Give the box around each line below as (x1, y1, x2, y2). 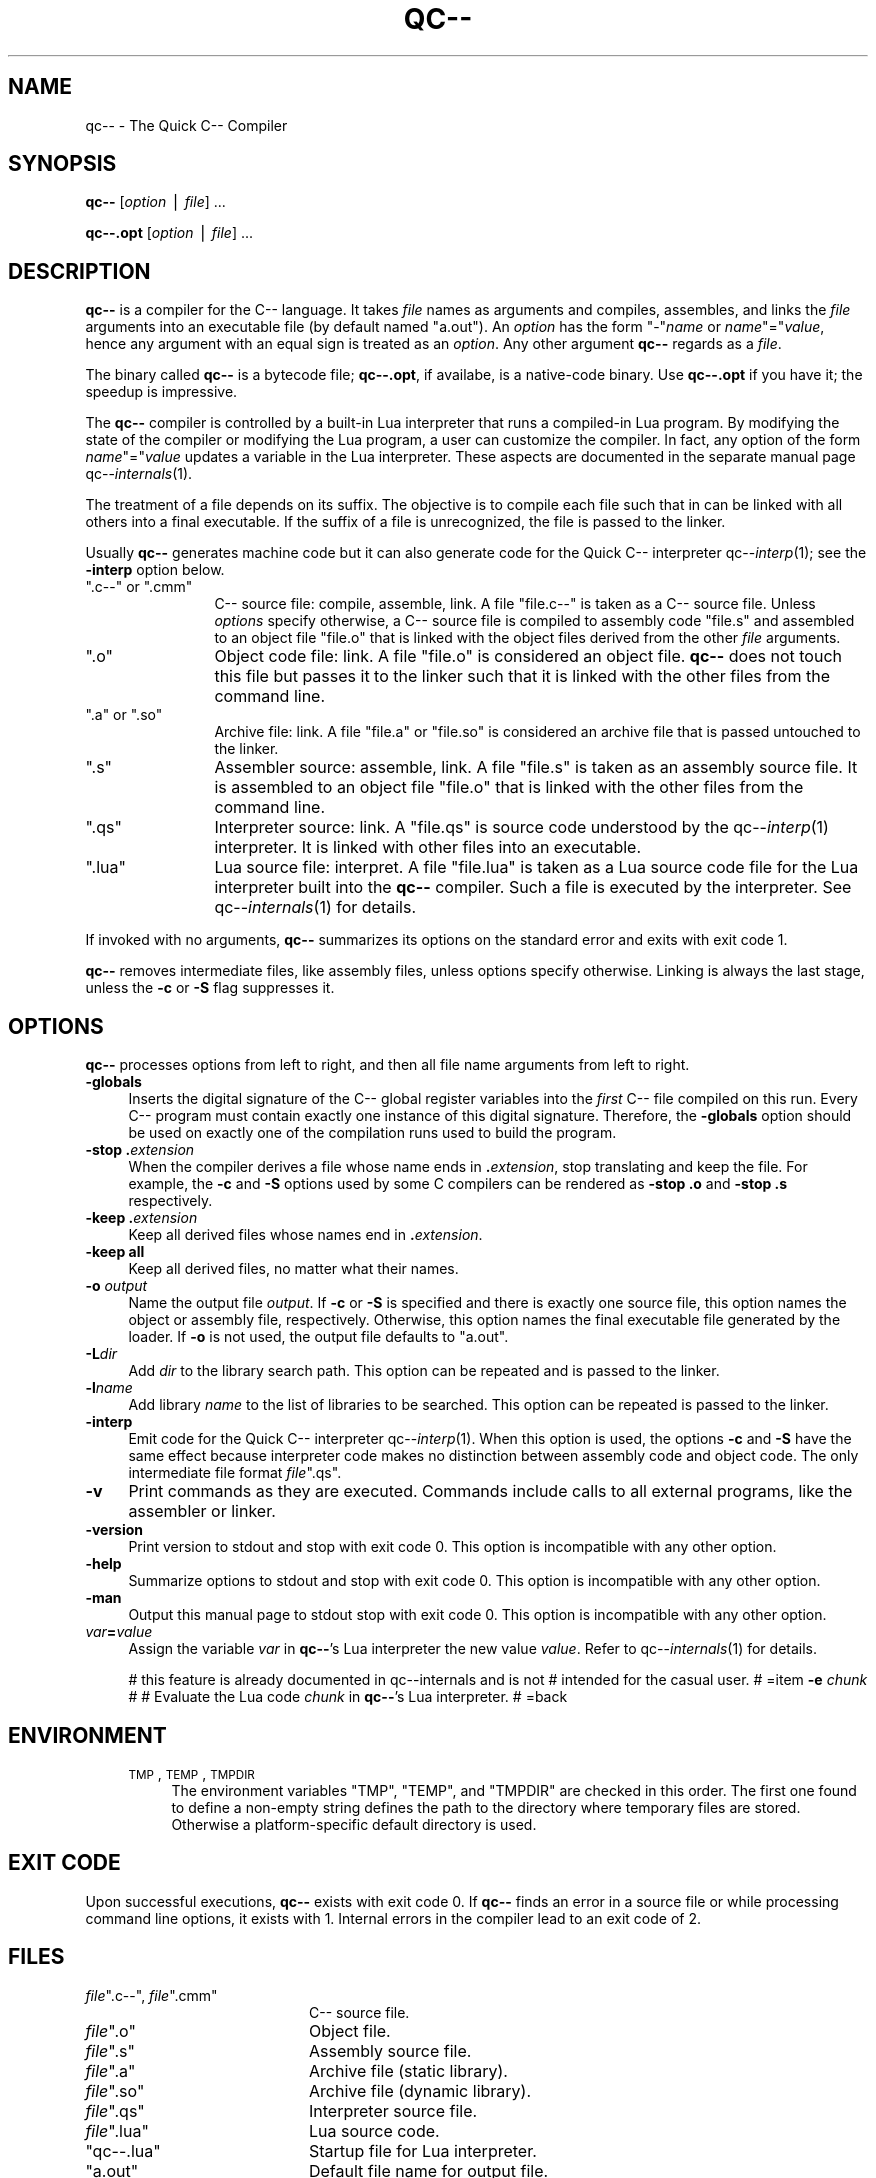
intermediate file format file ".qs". (128, 1464, 342, 1482)
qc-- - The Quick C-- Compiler (85, 116, 288, 134)
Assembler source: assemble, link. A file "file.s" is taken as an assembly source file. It (214, 757, 858, 778)
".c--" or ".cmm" (85, 578, 193, 596)
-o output (85, 1277, 148, 1295)
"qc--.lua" (85, 2140, 161, 2161)
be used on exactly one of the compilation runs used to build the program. (128, 1124, 617, 1142)
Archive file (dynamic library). (308, 2080, 532, 2101)
